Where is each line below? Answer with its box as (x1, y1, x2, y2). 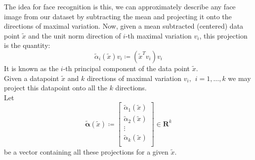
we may (228, 73, 251, 83)
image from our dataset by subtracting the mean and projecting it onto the (4, 11, 232, 21)
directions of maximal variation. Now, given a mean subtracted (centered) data (4, 21, 244, 31)
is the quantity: (4, 40, 50, 50)
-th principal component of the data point (63, 63, 190, 73)
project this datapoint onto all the (4, 82, 107, 93)
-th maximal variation (125, 30, 192, 40)
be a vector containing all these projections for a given (4, 146, 169, 157)
